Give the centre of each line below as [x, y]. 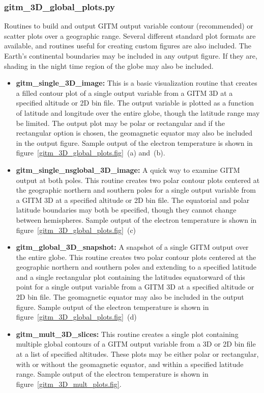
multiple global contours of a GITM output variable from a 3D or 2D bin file [136, 344]
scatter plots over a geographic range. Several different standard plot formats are [130, 35]
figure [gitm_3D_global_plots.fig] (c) [76, 230]
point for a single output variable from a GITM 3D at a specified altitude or [135, 287]
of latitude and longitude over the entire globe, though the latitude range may [138, 112]
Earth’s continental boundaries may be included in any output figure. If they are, [131, 56]
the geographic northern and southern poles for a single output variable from [136, 190]
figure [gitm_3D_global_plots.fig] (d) [76, 317]
